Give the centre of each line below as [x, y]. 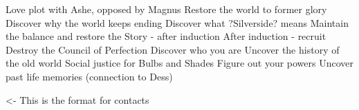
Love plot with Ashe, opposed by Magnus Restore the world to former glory [166, 9]
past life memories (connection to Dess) [89, 76]
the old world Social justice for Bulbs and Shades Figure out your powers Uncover [180, 63]
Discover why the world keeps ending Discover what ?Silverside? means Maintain [177, 22]
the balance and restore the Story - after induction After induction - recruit [166, 36]
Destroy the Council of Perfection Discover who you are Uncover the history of [173, 49]
